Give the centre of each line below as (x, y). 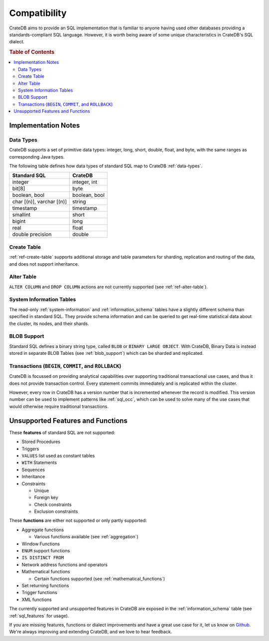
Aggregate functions (43, 530)
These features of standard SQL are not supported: (62, 432)
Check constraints (53, 504)
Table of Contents (32, 52)
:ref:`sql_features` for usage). (39, 616)
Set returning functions (45, 585)
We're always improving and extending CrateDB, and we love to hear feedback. (91, 632)
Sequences (33, 470)
